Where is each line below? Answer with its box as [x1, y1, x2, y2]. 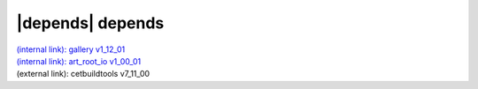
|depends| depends [16, 13, 165, 33]
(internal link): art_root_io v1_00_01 [16, 56, 142, 66]
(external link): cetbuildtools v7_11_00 [16, 69, 150, 79]
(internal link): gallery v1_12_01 [16, 44, 126, 55]
